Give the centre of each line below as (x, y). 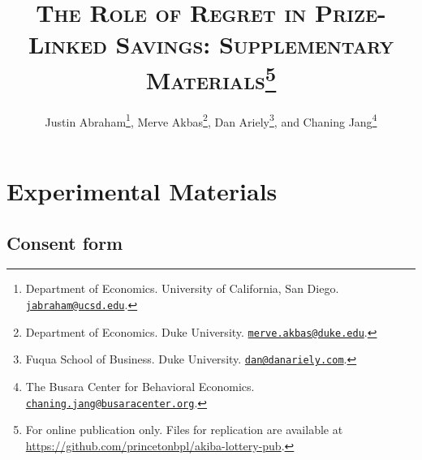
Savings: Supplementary (255, 44)
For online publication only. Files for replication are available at (184, 430)
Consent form (65, 242)
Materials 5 (211, 77)
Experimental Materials (142, 191)
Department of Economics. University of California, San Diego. (182, 288)
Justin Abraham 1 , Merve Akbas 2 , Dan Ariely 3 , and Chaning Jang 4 (211, 120)
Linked (67, 44)
